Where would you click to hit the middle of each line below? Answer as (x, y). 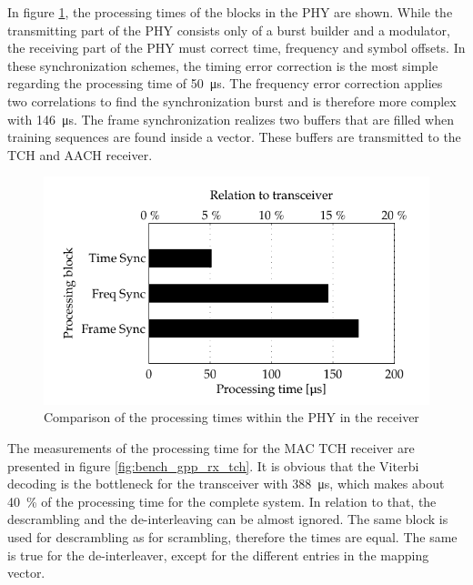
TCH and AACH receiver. (80, 154)
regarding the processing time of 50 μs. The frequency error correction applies (225, 83)
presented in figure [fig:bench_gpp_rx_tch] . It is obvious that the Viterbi (213, 465)
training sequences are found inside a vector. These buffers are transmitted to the (234, 137)
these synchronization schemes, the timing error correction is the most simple (223, 65)
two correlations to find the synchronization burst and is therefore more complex (232, 101)
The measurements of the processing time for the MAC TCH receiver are (211, 448)
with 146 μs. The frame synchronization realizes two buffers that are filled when (231, 119)
